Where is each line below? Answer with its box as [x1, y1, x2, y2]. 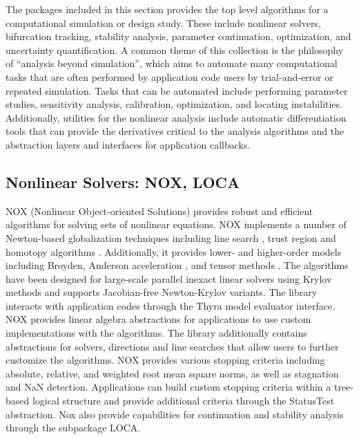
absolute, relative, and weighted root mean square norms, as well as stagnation [6, 366, 339, 380]
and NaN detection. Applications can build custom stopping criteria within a [6, 380, 331, 394]
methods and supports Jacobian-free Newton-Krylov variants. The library [6, 285, 318, 299]
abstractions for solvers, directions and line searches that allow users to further [6, 339, 339, 353]
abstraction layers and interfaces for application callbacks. [6, 137, 251, 151]
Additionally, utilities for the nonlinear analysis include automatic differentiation [6, 110, 347, 124]
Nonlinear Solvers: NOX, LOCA [6, 171, 240, 192]
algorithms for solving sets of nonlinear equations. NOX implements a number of [6, 217, 347, 232]
